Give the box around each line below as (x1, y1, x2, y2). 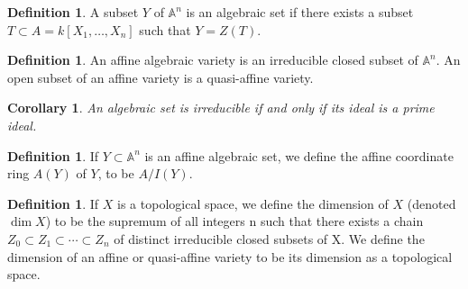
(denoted (407, 194, 456, 212)
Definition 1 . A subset (7, 3, 139, 21)
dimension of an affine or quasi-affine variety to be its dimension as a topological (7, 247, 453, 266)
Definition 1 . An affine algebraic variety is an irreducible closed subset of (7, 50, 418, 69)
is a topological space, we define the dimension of (117, 194, 389, 212)
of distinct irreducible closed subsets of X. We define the (114, 229, 425, 248)
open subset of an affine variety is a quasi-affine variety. (7, 68, 314, 86)
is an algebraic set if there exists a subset (186, 3, 414, 21)
